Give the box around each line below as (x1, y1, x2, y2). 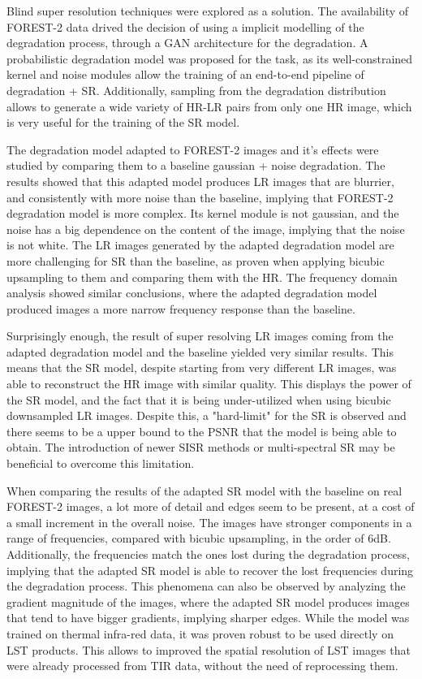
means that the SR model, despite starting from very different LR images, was (6, 359, 397, 376)
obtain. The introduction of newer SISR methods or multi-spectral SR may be (6, 439, 395, 456)
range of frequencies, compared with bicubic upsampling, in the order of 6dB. (6, 530, 391, 547)
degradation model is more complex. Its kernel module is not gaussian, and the (6, 205, 399, 222)
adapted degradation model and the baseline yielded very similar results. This (6, 343, 394, 360)
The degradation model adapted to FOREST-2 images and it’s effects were (6, 141, 379, 158)
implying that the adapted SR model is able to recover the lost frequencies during (6, 561, 414, 578)
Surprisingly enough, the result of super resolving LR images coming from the (6, 327, 394, 344)
